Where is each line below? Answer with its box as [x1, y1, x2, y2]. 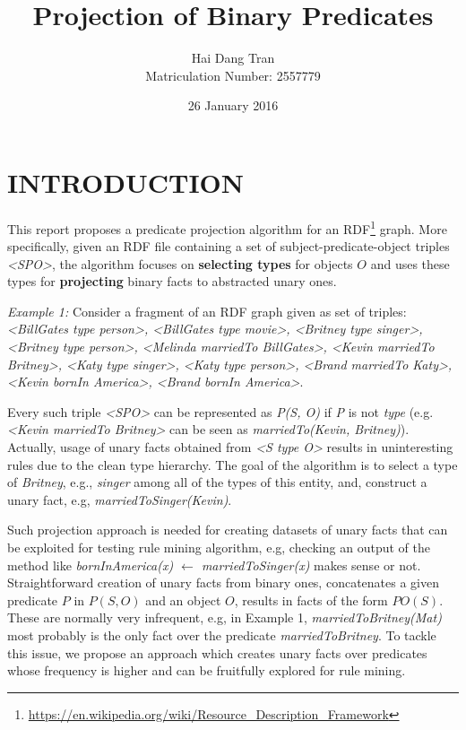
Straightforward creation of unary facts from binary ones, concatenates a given [7, 573, 439, 592]
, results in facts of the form [234, 590, 388, 609]
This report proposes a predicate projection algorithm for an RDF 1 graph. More [7, 216, 447, 238]
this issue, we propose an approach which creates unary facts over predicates [7, 643, 427, 662]
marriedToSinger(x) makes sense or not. [201, 555, 421, 574]
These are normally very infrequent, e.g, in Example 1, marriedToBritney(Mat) [7, 608, 442, 627]
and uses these [370, 254, 450, 273]
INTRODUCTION [7, 163, 245, 200]
